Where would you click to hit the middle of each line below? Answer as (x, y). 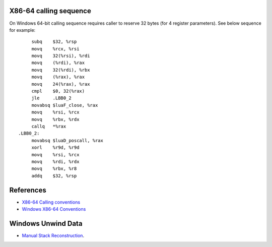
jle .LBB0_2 (51, 98)
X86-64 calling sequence (50, 11)
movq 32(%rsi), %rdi (61, 56)
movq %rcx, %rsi (55, 49)
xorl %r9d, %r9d (55, 148)
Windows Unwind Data (46, 224)
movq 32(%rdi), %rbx (61, 70)
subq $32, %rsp (54, 42)
